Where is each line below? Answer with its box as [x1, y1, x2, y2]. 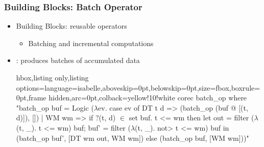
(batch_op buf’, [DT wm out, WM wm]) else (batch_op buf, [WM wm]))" [16, 132, 249, 143]
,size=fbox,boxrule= [197, 82, 260, 93]
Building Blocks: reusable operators [16, 20, 127, 31]
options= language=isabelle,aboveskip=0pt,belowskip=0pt [16, 82, 197, 93]
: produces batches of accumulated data [16, 55, 140, 66]
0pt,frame [16, 92, 46, 103]
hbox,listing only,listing [16, 72, 89, 82]
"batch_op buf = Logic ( [16, 102, 94, 113]
